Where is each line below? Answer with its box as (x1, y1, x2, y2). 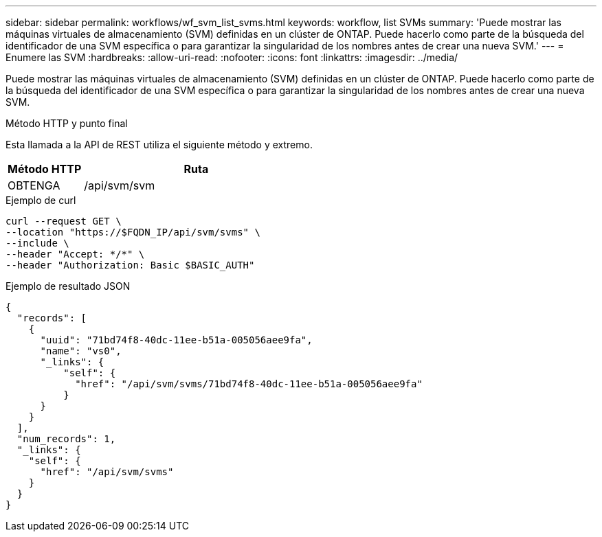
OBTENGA (8, 179, 60, 192)
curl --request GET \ (5, 216, 122, 227)
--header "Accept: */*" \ (5, 249, 145, 260)
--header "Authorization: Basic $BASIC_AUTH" (5, 260, 255, 271)
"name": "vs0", (40, 345, 122, 356)
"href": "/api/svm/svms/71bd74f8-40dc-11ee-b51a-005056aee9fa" (75, 378, 423, 389)
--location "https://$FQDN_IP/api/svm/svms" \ (5, 227, 260, 238)
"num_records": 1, (16, 433, 116, 444)
